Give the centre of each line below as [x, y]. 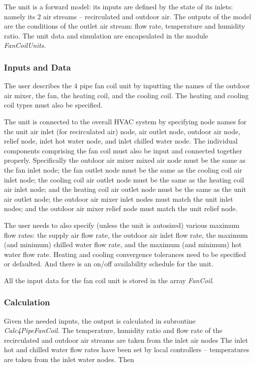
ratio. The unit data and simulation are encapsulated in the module [106, 35]
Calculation [27, 302]
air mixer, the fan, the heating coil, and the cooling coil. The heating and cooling [127, 95]
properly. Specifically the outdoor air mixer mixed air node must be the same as [125, 160]
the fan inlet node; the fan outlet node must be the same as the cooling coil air [123, 169]
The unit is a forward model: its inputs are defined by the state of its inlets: [118, 6]
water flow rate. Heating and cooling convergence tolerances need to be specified [125, 254]
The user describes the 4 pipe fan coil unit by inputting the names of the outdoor [127, 86]
